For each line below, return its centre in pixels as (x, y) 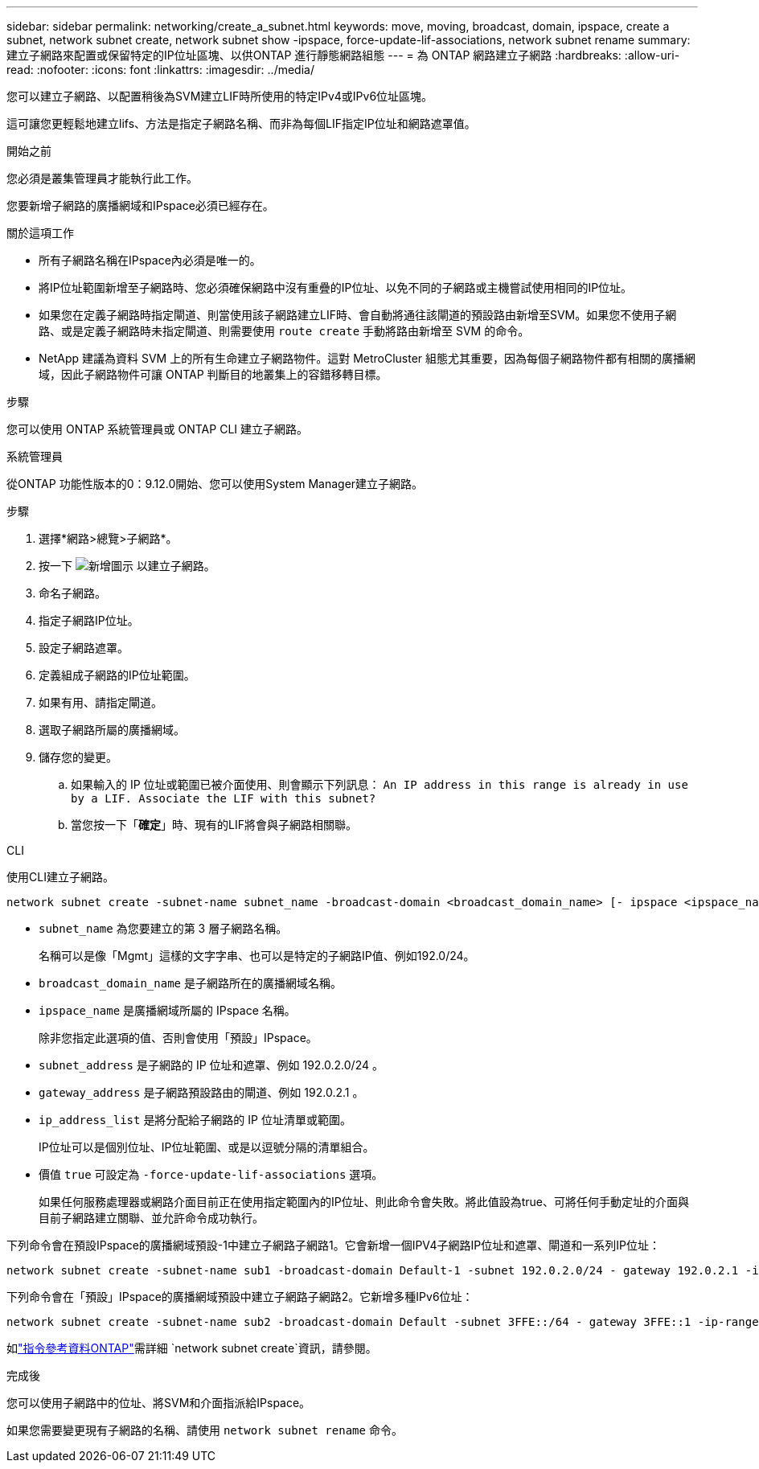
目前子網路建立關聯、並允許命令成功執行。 (151, 1218)
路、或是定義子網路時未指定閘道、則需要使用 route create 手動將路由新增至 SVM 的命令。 (284, 331)
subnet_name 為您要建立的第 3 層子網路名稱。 (163, 928)
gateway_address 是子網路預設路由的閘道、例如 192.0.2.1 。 (201, 1092)
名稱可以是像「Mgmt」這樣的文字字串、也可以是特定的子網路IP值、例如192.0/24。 (257, 956)
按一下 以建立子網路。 (127, 566)
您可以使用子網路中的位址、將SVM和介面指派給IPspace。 (159, 1403)
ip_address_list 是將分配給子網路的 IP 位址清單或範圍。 (195, 1120)
